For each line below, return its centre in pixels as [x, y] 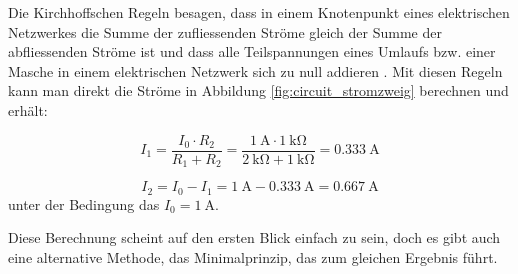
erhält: [28, 109]
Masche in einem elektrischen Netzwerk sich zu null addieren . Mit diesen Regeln [255, 70]
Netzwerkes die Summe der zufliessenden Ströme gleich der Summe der [225, 31]
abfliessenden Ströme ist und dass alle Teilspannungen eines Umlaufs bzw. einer [252, 51]
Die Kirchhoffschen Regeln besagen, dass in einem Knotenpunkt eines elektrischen [259, 12]
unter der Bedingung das [84, 203]
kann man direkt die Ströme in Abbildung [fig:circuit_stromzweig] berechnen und [258, 90]
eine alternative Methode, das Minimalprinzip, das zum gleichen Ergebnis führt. [253, 256]
